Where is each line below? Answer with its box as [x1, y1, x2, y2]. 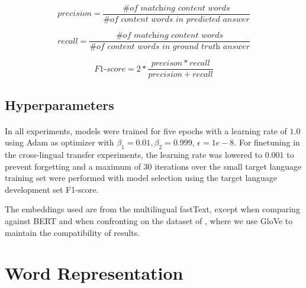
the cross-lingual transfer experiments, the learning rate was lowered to [5, 148, 263, 160]
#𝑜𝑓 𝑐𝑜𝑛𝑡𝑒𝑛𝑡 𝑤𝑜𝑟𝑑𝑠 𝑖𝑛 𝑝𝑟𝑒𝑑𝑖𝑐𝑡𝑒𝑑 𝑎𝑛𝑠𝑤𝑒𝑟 [103, 15, 250, 24]
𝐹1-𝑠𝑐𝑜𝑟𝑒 [94, 64, 126, 73]
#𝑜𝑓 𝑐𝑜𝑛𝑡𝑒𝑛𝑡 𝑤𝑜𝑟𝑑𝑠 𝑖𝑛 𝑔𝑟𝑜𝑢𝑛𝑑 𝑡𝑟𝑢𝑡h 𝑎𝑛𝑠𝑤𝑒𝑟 [89, 43, 250, 51]
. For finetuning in [234, 136, 300, 148]
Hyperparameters [5, 95, 114, 114]
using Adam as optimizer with [5, 136, 114, 148]
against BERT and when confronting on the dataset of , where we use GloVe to [5, 214, 293, 226]
